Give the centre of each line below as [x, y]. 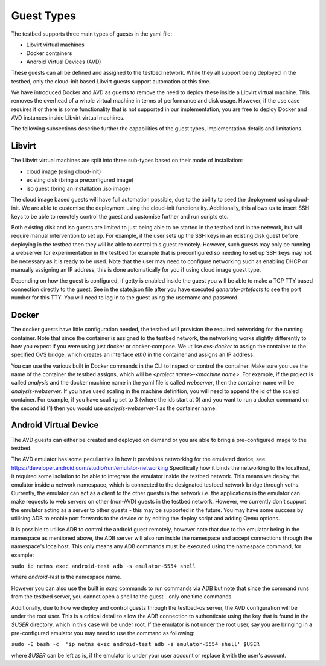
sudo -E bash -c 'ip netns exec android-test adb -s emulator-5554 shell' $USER [135, 644]
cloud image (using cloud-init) [64, 171]
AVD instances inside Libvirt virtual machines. [68, 118]
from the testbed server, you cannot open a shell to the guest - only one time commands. [122, 597]
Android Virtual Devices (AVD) [64, 62]
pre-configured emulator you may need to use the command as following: [103, 633]
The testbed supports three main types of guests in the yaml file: [92, 34]
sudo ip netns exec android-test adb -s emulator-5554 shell [104, 566]
